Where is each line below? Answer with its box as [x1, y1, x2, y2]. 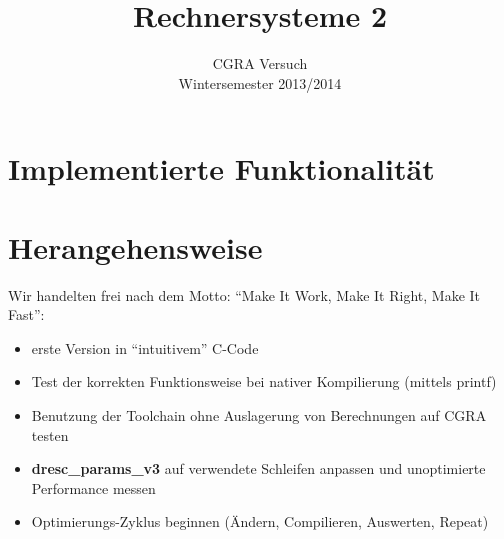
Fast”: [8, 304, 45, 325]
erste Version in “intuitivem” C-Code [31, 337, 259, 358]
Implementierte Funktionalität [8, 148, 435, 189]
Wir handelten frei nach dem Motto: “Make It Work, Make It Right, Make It [8, 284, 481, 305]
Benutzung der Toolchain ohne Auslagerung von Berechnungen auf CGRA [31, 405, 487, 425]
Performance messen [31, 477, 156, 498]
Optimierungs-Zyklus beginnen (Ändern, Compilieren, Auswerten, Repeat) [31, 511, 489, 532]
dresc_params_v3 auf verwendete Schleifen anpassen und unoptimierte [31, 458, 486, 479]
